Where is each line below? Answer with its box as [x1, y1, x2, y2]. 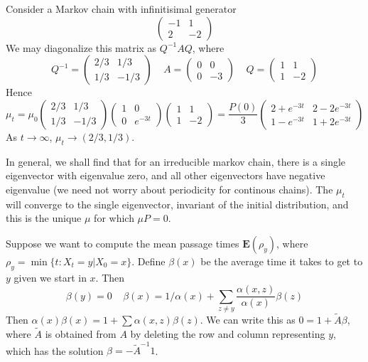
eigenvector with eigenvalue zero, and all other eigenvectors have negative [6, 168, 325, 183]
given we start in [13, 270, 87, 284]
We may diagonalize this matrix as [6, 40, 157, 55]
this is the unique [6, 211, 82, 225]
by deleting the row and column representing [130, 326, 325, 341]
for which [94, 211, 134, 225]
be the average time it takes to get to [200, 253, 363, 268]
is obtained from [45, 326, 117, 341]
